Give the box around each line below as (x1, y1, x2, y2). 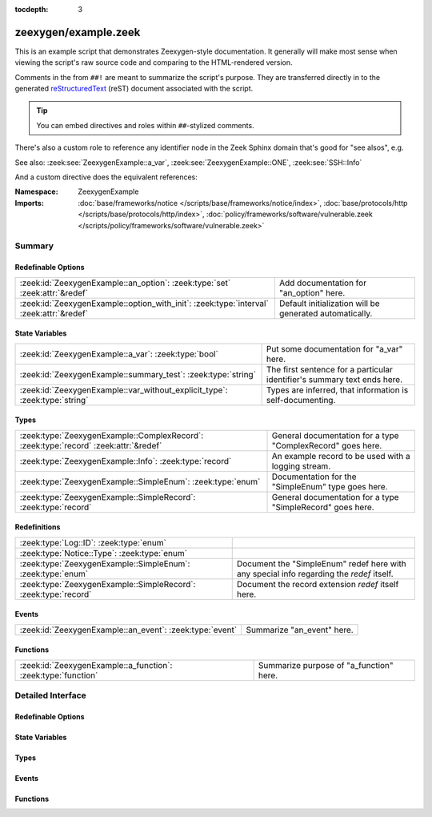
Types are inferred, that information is (266, 384, 409, 396)
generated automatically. (278, 308, 373, 319)
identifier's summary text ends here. (266, 373, 403, 384)
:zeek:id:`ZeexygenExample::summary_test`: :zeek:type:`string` (19, 368, 256, 380)
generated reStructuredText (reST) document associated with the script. (14, 84, 254, 94)
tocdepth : (14, 5, 49, 14)
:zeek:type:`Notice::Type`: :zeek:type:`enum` (19, 547, 188, 558)
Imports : (14, 198, 44, 207)
